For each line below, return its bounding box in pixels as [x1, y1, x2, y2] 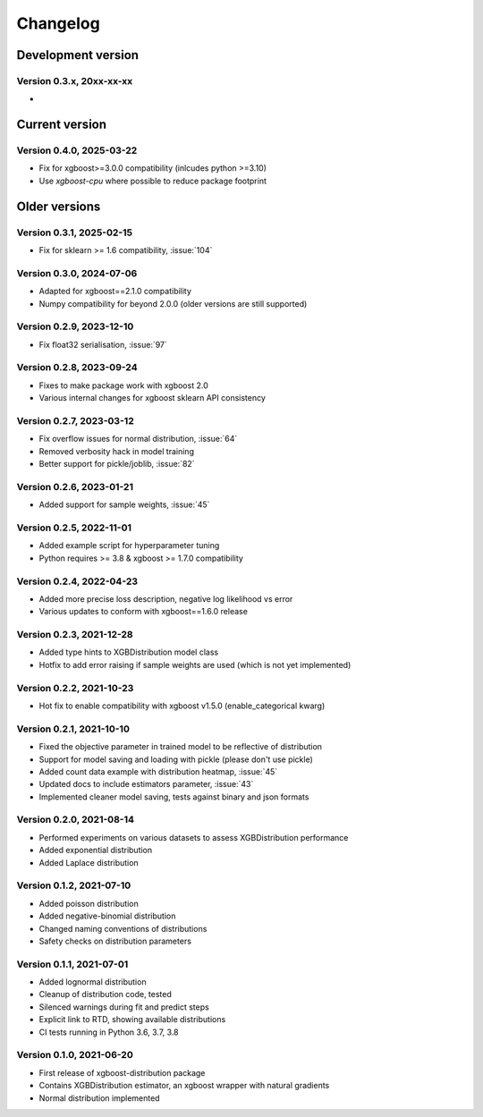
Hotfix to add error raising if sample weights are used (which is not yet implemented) [38, 659, 352, 670]
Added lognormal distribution [38, 977, 147, 987]
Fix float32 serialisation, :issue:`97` [38, 339, 167, 350]
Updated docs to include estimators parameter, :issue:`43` [38, 779, 254, 790]
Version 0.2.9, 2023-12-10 [16, 320, 134, 333]
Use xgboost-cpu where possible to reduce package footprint [38, 175, 267, 186]
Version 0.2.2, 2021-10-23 [16, 681, 134, 694]
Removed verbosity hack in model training [38, 445, 194, 456]
